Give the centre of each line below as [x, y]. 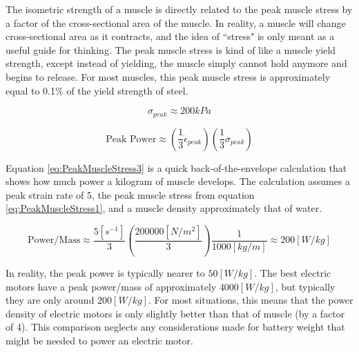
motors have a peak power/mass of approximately [111, 286]
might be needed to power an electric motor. [99, 340]
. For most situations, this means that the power [251, 300]
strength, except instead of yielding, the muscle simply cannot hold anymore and [176, 63]
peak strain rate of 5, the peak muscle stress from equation [130, 194]
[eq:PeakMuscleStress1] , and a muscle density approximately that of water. [164, 208]
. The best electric [293, 272]
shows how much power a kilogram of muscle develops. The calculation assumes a [178, 181]
